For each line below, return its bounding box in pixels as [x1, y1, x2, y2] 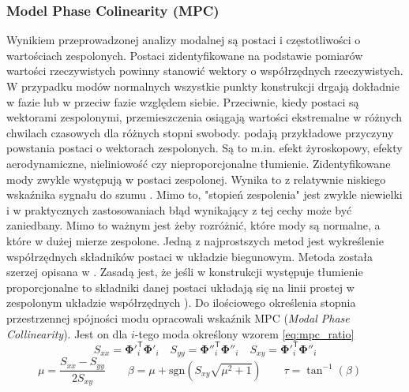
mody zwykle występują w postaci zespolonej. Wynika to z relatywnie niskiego [6, 170, 386, 187]
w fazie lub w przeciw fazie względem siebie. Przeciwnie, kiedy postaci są [6, 93, 359, 110]
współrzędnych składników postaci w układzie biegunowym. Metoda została [6, 248, 373, 264]
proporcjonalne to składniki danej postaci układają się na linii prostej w [6, 278, 355, 295]
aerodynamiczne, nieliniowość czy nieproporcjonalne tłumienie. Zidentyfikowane [6, 155, 391, 171]
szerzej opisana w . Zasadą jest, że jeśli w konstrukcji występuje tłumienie [6, 263, 363, 280]
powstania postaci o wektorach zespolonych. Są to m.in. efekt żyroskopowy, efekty [6, 140, 403, 156]
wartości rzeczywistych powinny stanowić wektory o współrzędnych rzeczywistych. [6, 62, 403, 79]
